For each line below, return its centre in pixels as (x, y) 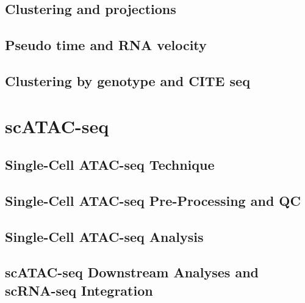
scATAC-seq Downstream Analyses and (132, 272)
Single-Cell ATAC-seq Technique (110, 165)
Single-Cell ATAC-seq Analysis (104, 236)
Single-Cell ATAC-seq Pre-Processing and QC (153, 200)
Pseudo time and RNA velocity (106, 45)
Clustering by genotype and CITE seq (127, 80)
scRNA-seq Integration (79, 290)
